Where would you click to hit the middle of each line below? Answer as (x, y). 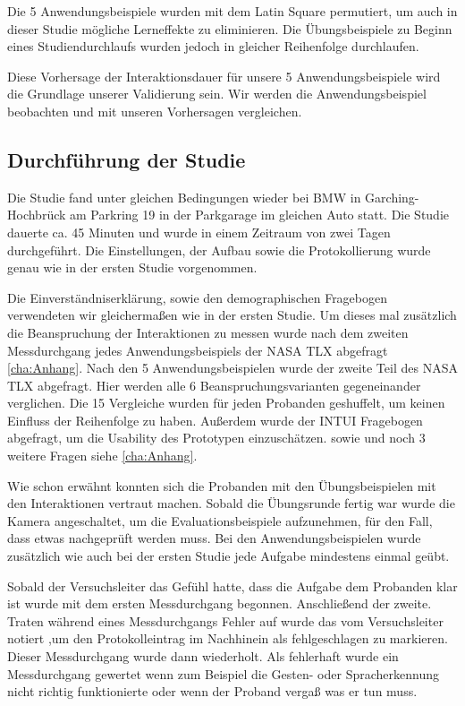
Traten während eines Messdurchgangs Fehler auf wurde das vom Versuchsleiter (225, 620)
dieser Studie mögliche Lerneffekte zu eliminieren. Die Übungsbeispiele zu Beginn (230, 28)
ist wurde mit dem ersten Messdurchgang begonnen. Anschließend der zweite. (220, 603)
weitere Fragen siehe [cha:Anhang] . (102, 456)
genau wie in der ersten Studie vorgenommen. (132, 267)
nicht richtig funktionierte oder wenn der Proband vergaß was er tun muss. (212, 691)
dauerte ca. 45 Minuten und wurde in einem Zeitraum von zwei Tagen (199, 232)
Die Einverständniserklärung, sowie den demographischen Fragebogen (198, 297)
